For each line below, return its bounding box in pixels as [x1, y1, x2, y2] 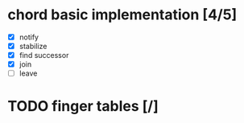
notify [19, 32, 39, 42]
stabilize [19, 42, 48, 51]
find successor [19, 51, 69, 60]
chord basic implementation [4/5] [7, 6, 238, 24]
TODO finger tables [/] [7, 97, 159, 116]
